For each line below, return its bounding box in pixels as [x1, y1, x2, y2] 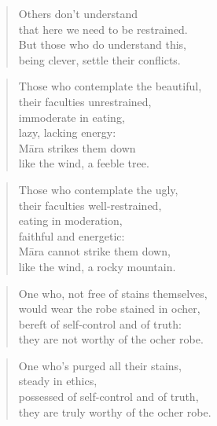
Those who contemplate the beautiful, [18, 78, 202, 94]
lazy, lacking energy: [18, 124, 116, 141]
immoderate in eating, [18, 108, 125, 125]
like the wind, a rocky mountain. [18, 258, 176, 274]
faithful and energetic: [18, 227, 125, 244]
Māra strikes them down [18, 139, 136, 156]
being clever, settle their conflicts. [18, 51, 181, 68]
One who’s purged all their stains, [18, 357, 182, 373]
